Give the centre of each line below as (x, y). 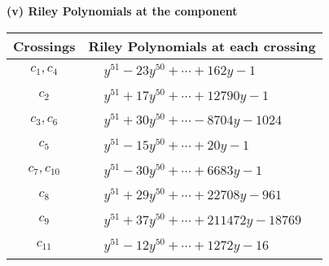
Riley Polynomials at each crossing (202, 46)
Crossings (44, 46)
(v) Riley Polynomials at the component (122, 11)
